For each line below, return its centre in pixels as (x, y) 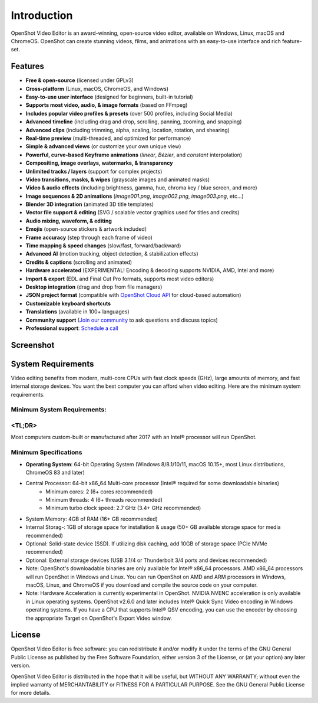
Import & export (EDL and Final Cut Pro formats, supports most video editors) (120, 279)
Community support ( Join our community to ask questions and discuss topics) (122, 320)
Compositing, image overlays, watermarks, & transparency (99, 163)
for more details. (31, 693)
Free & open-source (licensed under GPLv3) (79, 80)
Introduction (42, 15)
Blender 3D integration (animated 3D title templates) (90, 204)
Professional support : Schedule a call (72, 328)
